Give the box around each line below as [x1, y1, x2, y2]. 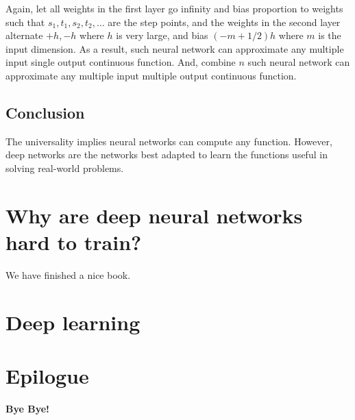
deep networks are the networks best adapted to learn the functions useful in [5, 147, 328, 162]
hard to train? [5, 227, 142, 256]
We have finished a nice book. [5, 267, 131, 282]
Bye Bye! [5, 401, 50, 415]
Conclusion [5, 101, 85, 123]
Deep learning [5, 308, 140, 336]
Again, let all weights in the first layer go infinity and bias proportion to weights [5, 1, 343, 15]
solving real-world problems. [5, 160, 124, 175]
